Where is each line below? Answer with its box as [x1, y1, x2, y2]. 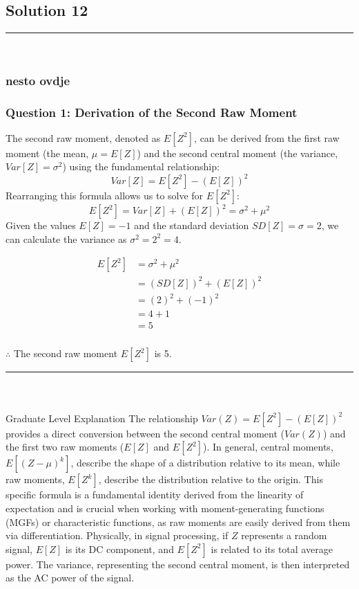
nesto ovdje [6, 71, 70, 89]
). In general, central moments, [203, 440, 333, 454]
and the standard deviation [134, 218, 249, 233]
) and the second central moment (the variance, [137, 145, 338, 160]
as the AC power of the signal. [6, 570, 135, 585]
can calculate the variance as [6, 231, 127, 246]
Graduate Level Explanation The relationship [6, 410, 198, 425]
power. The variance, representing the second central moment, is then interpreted [6, 556, 350, 571]
